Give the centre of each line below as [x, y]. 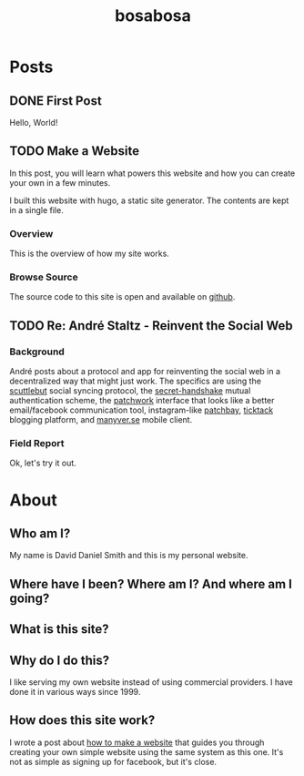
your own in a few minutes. [60, 182]
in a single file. [36, 209]
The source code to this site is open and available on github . [122, 297]
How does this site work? [82, 720]
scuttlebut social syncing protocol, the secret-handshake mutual [130, 391]
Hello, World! [34, 123]
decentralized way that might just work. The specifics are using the [136, 381]
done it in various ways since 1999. [75, 691]
